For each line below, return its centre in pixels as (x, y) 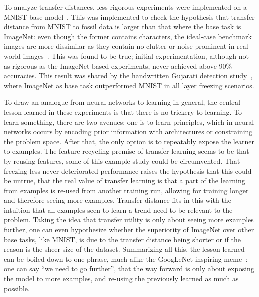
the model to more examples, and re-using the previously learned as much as (121, 279)
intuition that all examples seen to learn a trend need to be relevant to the (118, 210)
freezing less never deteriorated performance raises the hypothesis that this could (128, 171)
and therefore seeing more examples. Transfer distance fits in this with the (118, 200)
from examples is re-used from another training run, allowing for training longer (126, 190)
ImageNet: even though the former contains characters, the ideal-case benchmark (128, 36)
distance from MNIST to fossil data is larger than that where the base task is (123, 26)
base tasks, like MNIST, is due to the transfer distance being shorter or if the (122, 239)
